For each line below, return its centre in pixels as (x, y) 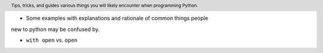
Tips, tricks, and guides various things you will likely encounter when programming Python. (105, 5)
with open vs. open (52, 40)
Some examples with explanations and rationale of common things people (117, 18)
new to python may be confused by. (55, 29)
